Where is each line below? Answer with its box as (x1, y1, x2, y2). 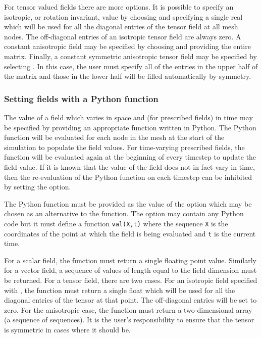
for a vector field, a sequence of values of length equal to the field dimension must (4, 265, 257, 275)
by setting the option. (4, 181, 71, 192)
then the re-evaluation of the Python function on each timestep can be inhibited (4, 171, 252, 182)
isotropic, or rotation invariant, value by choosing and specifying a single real (4, 11, 243, 22)
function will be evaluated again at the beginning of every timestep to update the (4, 152, 256, 162)
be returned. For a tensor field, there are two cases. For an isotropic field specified (4, 275, 257, 285)
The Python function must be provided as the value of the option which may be (4, 198, 252, 209)
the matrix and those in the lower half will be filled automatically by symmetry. (4, 71, 251, 81)
